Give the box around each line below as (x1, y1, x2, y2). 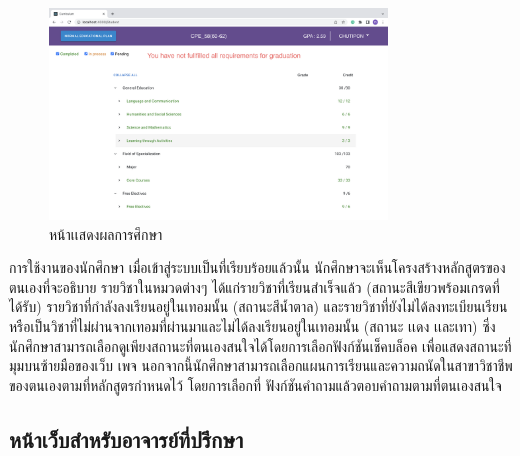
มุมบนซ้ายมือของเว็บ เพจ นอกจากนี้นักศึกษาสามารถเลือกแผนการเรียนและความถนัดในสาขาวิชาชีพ (9, 355, 513, 376)
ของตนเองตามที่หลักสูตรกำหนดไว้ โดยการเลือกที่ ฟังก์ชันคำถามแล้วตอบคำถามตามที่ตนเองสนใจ (9, 374, 502, 395)
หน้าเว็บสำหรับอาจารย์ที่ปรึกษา (9, 423, 244, 454)
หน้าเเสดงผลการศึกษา (49, 223, 163, 244)
